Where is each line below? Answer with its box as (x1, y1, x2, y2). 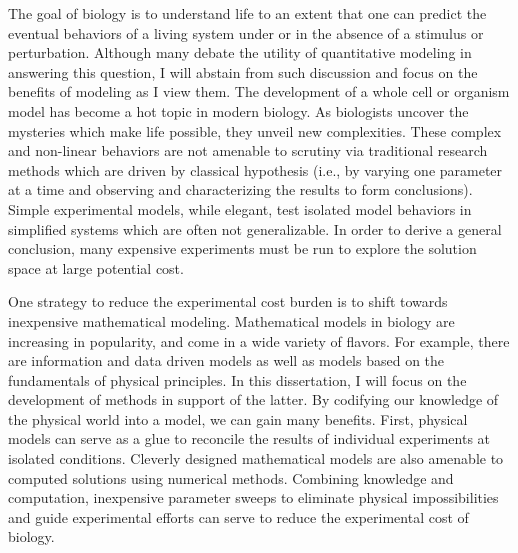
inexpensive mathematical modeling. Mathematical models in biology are (8, 310, 455, 331)
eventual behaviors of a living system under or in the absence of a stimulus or (8, 22, 484, 43)
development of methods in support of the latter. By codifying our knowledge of (8, 389, 499, 410)
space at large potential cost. (8, 257, 184, 278)
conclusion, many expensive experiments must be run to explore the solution (8, 238, 477, 259)
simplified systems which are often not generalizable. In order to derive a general (8, 218, 502, 239)
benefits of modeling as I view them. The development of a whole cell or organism (8, 81, 510, 102)
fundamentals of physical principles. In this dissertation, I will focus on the (8, 369, 467, 390)
